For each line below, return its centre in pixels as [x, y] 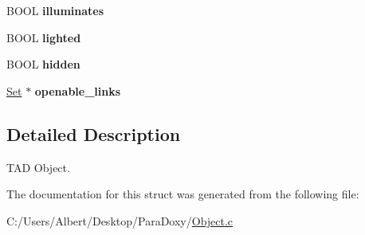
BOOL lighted [44, 37]
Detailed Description [94, 133]
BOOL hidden [43, 64]
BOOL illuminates [55, 10]
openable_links [78, 90]
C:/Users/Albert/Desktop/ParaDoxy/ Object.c [120, 220]
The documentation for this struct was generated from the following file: [183, 194]
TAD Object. [38, 167]
